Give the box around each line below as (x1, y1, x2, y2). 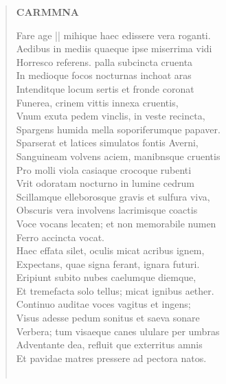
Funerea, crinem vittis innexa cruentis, (16, 95, 179, 109)
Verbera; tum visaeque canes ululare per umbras (16, 324, 220, 338)
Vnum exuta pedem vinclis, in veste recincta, (16, 109, 205, 123)
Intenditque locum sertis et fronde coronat (16, 81, 194, 95)
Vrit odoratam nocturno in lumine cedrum (16, 176, 194, 190)
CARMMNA (16, 5, 80, 19)
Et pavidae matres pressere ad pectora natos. (16, 350, 207, 365)
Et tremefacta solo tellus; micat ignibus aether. (16, 283, 214, 297)
